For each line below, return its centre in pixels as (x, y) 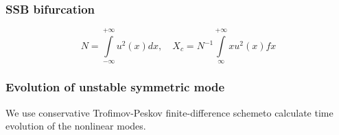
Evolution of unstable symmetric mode (115, 87)
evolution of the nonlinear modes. (76, 126)
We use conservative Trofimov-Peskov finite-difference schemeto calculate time (169, 112)
